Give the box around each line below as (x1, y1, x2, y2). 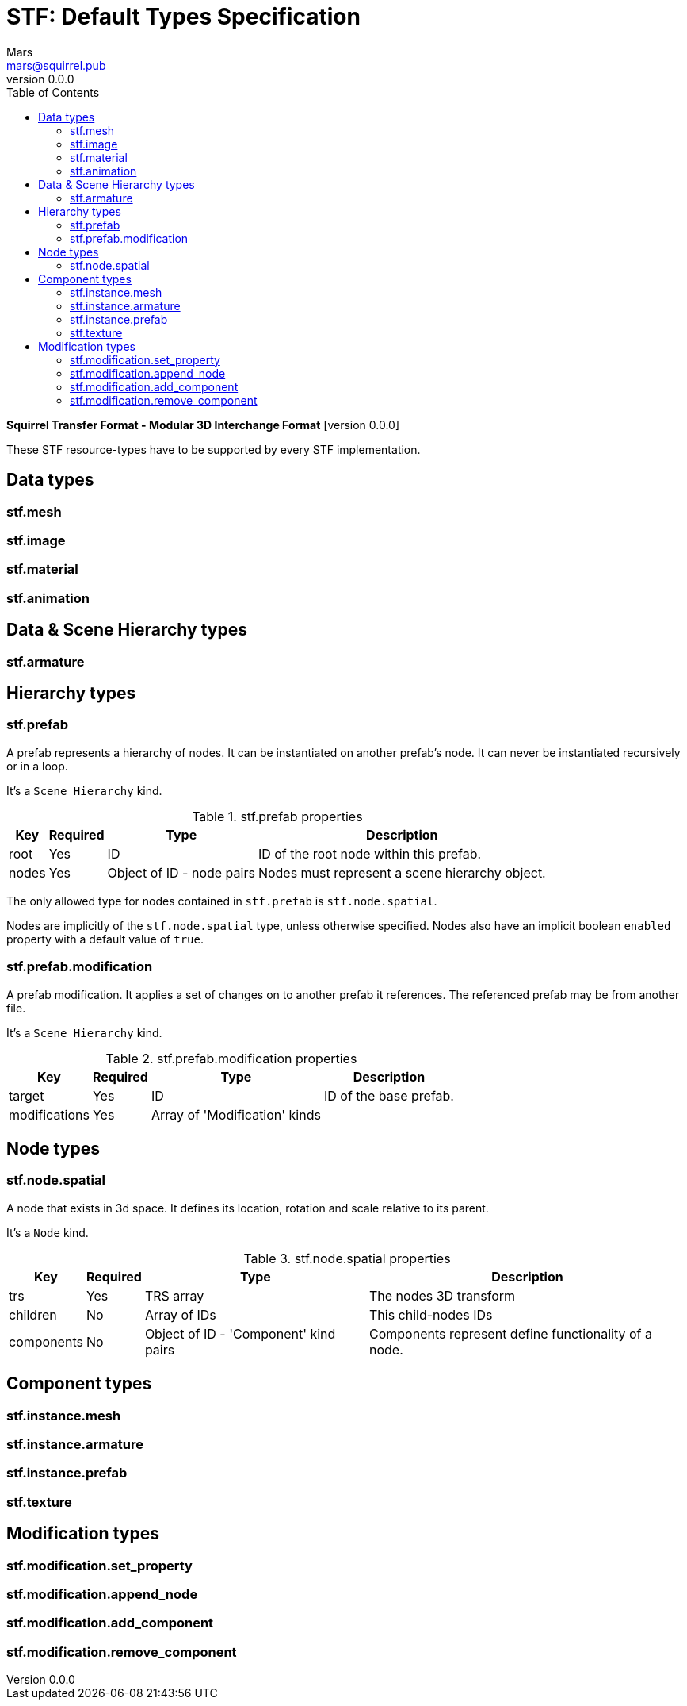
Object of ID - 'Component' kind (144, 1325, 336, 1342)
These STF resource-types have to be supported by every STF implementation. (6, 442, 421, 456)
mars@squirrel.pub (6, 58, 106, 72)
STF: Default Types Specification (6, 3, 361, 30)
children (9, 1306, 57, 1323)
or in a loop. (6, 759, 68, 773)
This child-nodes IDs (368, 1306, 493, 1323)
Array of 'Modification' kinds (151, 1106, 321, 1123)
